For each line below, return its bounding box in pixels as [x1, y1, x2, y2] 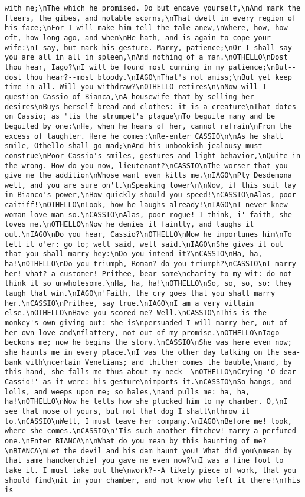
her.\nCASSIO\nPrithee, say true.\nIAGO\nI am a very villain [5, 299, 254, 308]
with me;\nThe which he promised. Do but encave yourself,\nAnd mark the [5, 4, 301, 12]
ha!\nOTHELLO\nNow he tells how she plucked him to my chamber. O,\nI [5, 397, 288, 406]
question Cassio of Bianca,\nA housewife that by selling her [5, 92, 254, 101]
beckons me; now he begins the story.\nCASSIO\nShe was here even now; [5, 338, 292, 347]
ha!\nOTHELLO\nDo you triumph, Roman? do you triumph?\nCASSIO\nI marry [5, 260, 296, 269]
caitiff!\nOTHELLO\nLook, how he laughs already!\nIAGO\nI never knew [5, 201, 288, 210]
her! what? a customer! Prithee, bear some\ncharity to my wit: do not [5, 269, 292, 278]
